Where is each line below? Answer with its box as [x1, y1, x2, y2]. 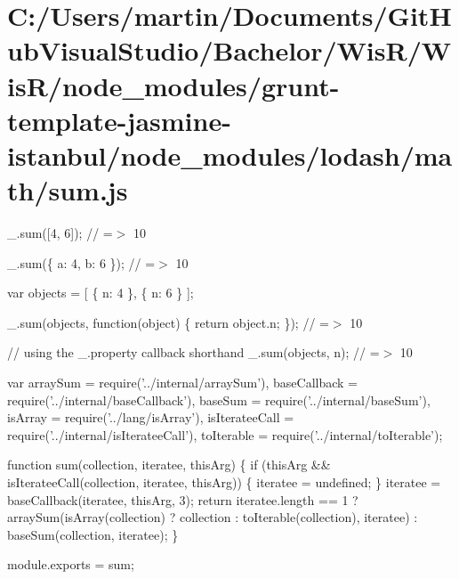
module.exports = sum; [7, 555, 134, 574]
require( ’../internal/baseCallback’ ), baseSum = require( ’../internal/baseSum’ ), [7, 390, 431, 409]
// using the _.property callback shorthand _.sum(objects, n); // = [7, 343, 380, 362]
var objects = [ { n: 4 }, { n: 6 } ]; [7, 283, 194, 302]
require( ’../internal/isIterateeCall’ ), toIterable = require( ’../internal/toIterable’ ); [7, 425, 443, 444]
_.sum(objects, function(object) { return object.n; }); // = [7, 313, 329, 331]
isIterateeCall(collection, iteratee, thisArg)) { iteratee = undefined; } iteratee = [7, 473, 441, 491]
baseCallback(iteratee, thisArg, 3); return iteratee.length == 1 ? [7, 490, 358, 509]
